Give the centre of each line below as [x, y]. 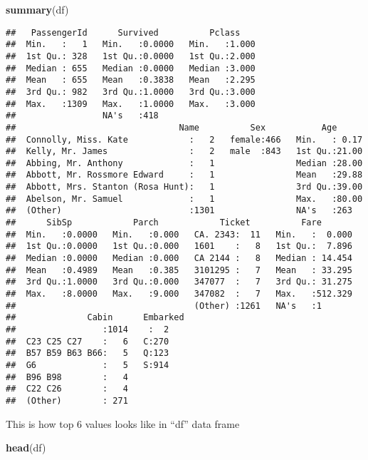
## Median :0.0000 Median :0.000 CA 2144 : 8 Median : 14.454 [179, 259]
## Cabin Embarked [95, 318]
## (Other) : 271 [67, 400]
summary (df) [37, 9]
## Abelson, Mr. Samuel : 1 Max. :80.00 [184, 199]
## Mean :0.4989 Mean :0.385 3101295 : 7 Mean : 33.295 [179, 270]
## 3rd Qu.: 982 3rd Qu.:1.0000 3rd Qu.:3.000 [131, 92]
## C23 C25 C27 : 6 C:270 [88, 341]
